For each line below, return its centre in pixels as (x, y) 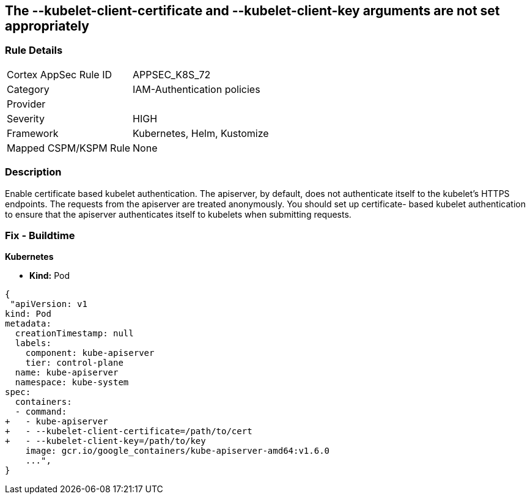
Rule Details (34, 50)
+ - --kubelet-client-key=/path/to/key (105, 441)
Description (33, 172)
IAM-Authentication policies (197, 89)
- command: (41, 412)
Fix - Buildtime (40, 235)
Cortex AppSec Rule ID (60, 74)
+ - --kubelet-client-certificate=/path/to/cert (129, 431)
